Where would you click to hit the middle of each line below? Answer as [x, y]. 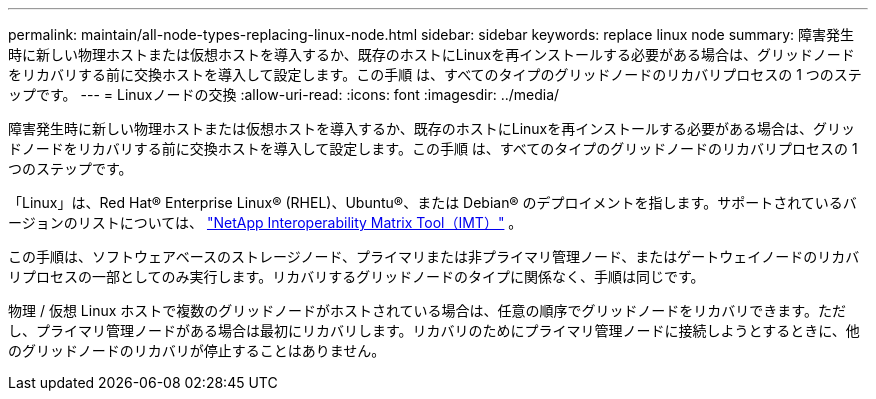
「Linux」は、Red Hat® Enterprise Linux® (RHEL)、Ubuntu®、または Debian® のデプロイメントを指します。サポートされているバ [432, 202]
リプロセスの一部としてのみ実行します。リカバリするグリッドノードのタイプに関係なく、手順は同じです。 [356, 276]
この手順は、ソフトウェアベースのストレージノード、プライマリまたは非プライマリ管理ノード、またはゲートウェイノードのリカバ [434, 256]
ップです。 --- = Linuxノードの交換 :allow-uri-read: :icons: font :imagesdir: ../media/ [284, 94]
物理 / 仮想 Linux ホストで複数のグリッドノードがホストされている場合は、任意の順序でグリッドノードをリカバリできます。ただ [427, 310]
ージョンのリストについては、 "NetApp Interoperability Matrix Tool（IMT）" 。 [265, 222]
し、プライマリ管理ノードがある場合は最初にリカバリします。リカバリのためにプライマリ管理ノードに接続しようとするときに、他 [434, 330]
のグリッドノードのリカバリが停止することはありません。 [197, 350]
